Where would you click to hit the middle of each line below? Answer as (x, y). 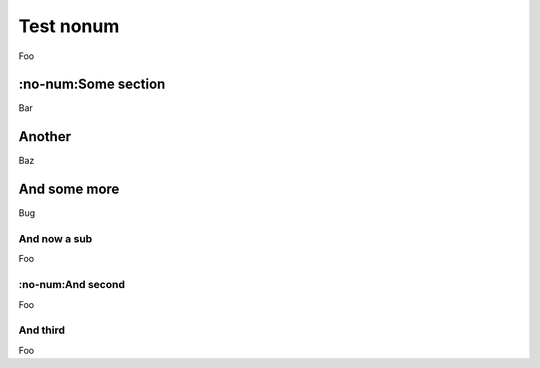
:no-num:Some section (92, 84)
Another (45, 136)
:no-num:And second (71, 285)
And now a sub (55, 239)
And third (41, 330)
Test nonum (69, 26)
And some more (69, 189)
